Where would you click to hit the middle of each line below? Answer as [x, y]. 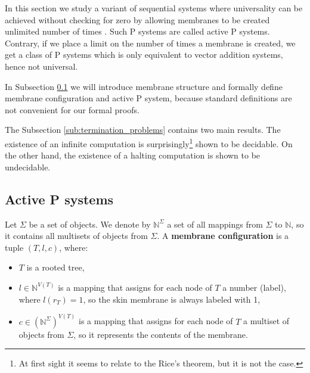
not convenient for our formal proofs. [72, 109]
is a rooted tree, [55, 267]
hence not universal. [41, 66]
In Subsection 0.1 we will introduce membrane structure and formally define [144, 86]
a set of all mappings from [215, 224]
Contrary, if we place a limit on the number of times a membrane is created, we [150, 43]
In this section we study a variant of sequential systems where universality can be [154, 8]
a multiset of [266, 321]
